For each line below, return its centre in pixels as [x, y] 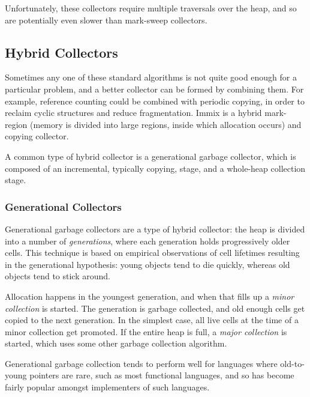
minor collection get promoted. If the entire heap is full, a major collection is [146, 331]
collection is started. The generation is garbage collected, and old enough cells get [155, 308]
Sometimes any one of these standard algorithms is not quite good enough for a [151, 77]
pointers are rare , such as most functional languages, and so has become [162, 375]
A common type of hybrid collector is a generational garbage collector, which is [151, 156]
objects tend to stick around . [58, 276]
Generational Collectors [63, 206]
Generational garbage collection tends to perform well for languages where [141, 363]
